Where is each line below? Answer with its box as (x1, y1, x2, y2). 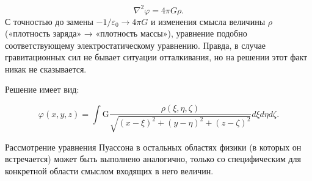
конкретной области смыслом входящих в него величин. (5, 164, 214, 177)
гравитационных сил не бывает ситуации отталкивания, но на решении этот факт (5, 51, 308, 63)
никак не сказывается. (5, 62, 87, 75)
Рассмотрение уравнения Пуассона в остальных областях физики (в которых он (5, 140, 302, 153)
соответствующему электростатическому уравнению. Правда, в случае (5, 38, 266, 51)
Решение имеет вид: (5, 83, 79, 96)
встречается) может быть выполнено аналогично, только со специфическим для (5, 152, 302, 165)
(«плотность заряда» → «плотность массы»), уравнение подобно (5, 27, 247, 40)
